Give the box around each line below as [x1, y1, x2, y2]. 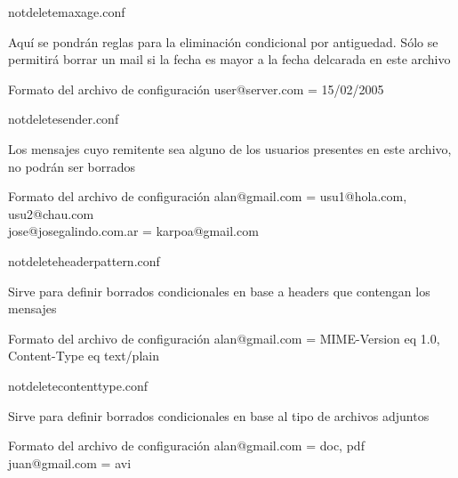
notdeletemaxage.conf [8, 3, 125, 20]
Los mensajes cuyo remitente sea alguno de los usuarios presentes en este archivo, [8, 139, 452, 158]
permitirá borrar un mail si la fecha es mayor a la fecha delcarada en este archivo [8, 50, 451, 69]
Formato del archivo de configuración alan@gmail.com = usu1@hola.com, [8, 187, 407, 206]
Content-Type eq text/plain [8, 346, 159, 365]
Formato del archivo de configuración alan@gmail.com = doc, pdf [8, 436, 365, 455]
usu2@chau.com [8, 204, 94, 223]
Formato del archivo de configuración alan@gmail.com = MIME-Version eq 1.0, [8, 328, 440, 347]
